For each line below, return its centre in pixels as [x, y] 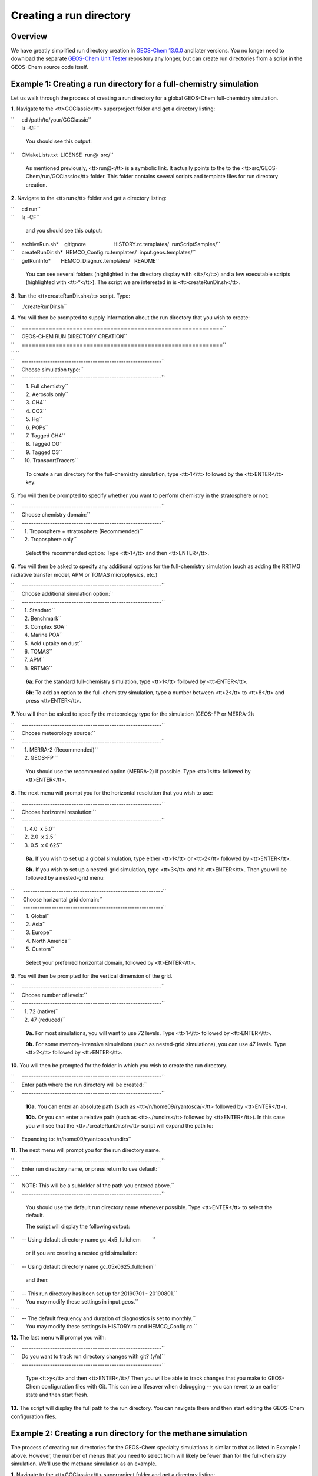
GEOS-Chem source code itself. [49, 67]
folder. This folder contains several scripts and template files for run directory [184, 177]
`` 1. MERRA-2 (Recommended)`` [54, 749]
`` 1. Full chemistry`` [40, 386]
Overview [29, 36]
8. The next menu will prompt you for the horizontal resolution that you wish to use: [112, 793]
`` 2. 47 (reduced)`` [38, 1020]
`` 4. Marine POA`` [37, 635]
